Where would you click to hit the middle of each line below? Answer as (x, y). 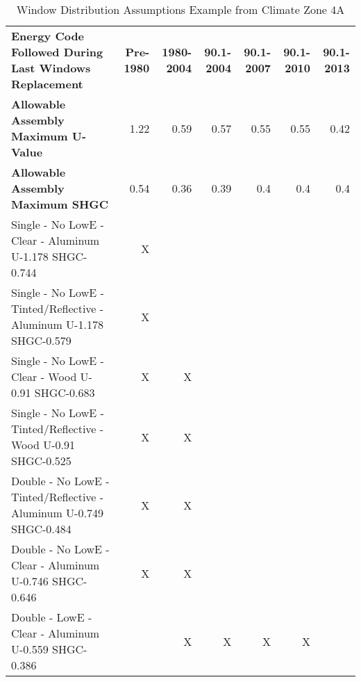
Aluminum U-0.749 (57, 513)
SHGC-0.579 (41, 340)
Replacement (47, 84)
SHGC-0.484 (41, 529)
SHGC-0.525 (41, 461)
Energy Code (48, 36)
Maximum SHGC (60, 204)
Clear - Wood (44, 376)
